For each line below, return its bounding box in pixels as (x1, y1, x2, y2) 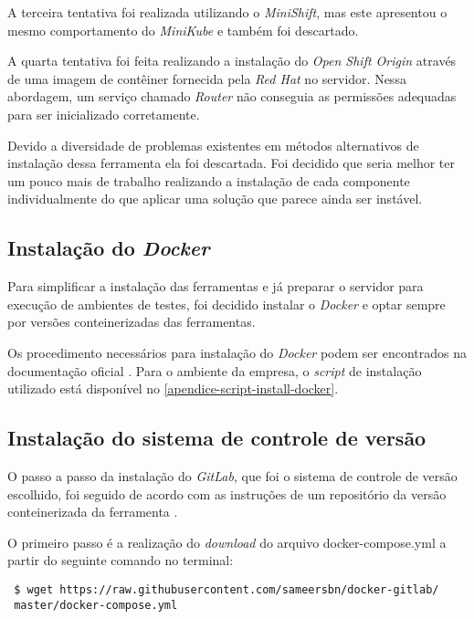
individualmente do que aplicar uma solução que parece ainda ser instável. (7, 189, 423, 208)
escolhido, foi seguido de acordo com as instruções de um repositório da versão (7, 484, 447, 503)
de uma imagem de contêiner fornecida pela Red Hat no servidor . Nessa (7, 68, 406, 88)
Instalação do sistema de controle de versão (7, 424, 427, 452)
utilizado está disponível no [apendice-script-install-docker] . (7, 379, 339, 398)
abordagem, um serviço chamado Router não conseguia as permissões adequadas (7, 87, 457, 106)
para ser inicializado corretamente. (7, 104, 200, 123)
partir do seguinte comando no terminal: (7, 551, 234, 570)
